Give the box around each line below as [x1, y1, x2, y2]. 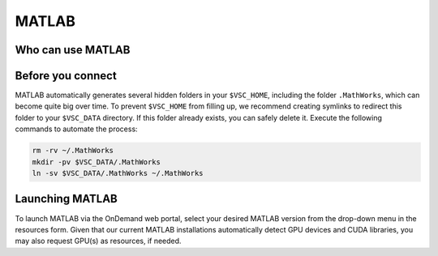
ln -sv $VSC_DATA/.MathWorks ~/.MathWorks [32, 169, 204, 178]
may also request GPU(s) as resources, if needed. [15, 236, 182, 246]
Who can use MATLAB [15, 43, 131, 57]
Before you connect [15, 69, 117, 83]
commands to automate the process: [15, 124, 138, 134]
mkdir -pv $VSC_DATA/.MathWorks [32, 157, 161, 166]
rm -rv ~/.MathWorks [32, 146, 114, 156]
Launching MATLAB [15, 192, 118, 206]
